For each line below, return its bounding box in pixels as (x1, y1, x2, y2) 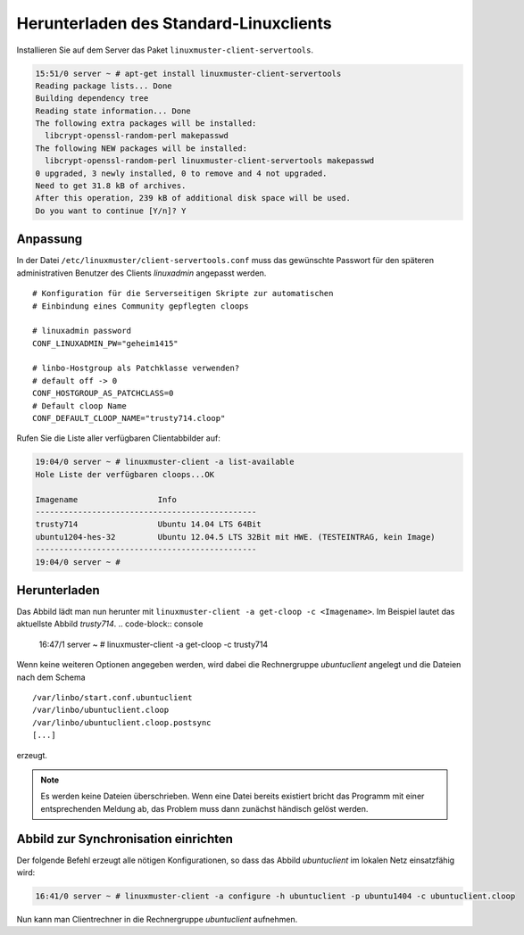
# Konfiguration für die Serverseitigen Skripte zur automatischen (32, 288, 334, 299)
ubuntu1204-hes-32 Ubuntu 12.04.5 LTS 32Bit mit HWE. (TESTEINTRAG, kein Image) (35, 532, 437, 542)
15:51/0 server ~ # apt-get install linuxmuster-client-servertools (35, 68, 342, 79)
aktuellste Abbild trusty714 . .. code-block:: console (16, 618, 204, 629)
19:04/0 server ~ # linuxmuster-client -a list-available (35, 457, 295, 467)
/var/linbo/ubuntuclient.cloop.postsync (32, 717, 212, 727)
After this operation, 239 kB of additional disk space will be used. (35, 193, 352, 203)
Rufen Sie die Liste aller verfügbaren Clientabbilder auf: (16, 433, 220, 443)
